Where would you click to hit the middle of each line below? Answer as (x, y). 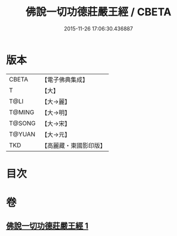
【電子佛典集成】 (65, 80)
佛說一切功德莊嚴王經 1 (47, 226)
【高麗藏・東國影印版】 (74, 145)
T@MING (22, 112)
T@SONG (23, 123)
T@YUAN (22, 134)
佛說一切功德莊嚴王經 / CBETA (98, 12)
